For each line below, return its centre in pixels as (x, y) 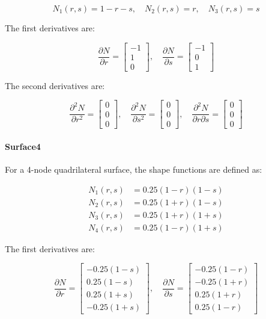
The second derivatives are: (55, 85)
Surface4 (23, 146)
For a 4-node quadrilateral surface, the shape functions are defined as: (134, 169)
